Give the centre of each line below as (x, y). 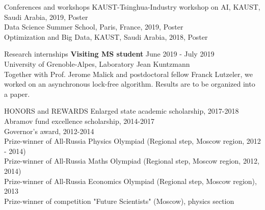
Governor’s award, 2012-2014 (49, 131)
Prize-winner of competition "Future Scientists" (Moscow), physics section (119, 201)
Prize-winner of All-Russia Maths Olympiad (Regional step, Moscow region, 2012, (132, 161)
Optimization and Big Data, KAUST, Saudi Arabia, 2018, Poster (106, 36)
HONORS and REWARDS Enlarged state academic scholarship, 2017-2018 (122, 111)
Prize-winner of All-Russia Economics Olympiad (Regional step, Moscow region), (130, 181)
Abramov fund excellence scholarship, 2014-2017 (79, 121)
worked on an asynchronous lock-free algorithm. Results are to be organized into (130, 84)
